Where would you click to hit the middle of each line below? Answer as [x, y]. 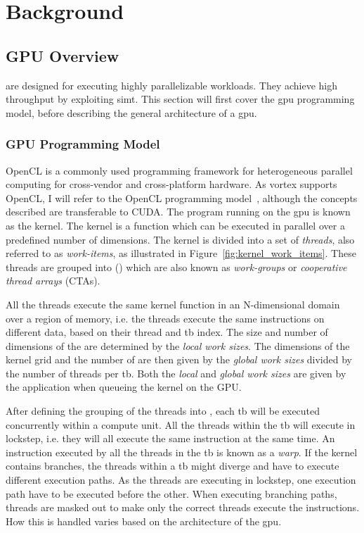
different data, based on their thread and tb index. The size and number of [167, 332]
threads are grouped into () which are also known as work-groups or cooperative [176, 266]
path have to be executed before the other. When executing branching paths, [171, 493]
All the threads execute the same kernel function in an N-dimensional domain [173, 304]
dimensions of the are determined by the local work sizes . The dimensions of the [178, 345]
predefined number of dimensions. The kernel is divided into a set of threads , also [180, 239]
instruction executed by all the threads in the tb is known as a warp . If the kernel [182, 452]
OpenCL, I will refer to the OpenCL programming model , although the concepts [182, 197]
